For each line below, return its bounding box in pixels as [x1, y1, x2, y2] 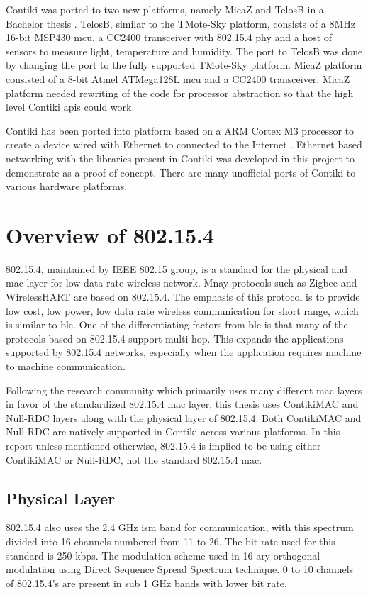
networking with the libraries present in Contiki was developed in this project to [6, 150, 355, 165]
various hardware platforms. [6, 179, 128, 194]
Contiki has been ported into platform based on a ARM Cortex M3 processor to [6, 123, 355, 138]
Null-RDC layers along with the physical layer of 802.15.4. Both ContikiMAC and [6, 410, 362, 425]
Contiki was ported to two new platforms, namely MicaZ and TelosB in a [6, 2, 324, 16]
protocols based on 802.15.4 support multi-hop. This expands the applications [6, 330, 344, 345]
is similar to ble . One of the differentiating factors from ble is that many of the [6, 317, 348, 332]
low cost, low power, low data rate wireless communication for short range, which [6, 303, 359, 318]
